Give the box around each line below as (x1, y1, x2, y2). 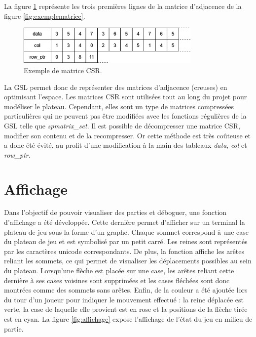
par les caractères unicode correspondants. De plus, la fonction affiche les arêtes (4, 246, 245, 256)
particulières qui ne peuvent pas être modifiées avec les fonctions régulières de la (4, 111, 247, 121)
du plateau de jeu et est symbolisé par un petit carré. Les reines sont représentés (4, 236, 248, 247)
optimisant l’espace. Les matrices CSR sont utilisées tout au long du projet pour (4, 91, 247, 102)
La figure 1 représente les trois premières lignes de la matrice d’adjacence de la (4, 1, 242, 11)
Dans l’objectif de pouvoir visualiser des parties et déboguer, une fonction (4, 207, 227, 217)
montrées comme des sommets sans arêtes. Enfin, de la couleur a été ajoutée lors (4, 285, 248, 295)
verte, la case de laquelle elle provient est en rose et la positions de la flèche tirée (4, 304, 248, 314)
